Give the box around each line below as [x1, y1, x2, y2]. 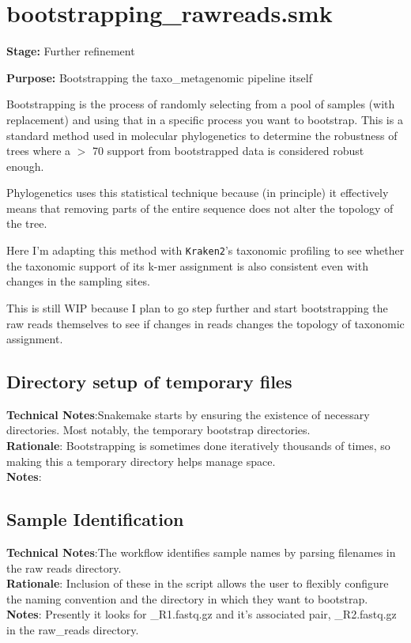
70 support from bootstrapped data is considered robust [92, 142, 364, 159]
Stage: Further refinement [6, 43, 135, 59]
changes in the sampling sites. [6, 273, 150, 289]
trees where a [6, 142, 71, 159]
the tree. [6, 215, 47, 232]
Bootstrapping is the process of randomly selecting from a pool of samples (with [6, 96, 395, 112]
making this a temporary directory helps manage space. [6, 452, 276, 469]
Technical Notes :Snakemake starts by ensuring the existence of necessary [6, 406, 370, 422]
